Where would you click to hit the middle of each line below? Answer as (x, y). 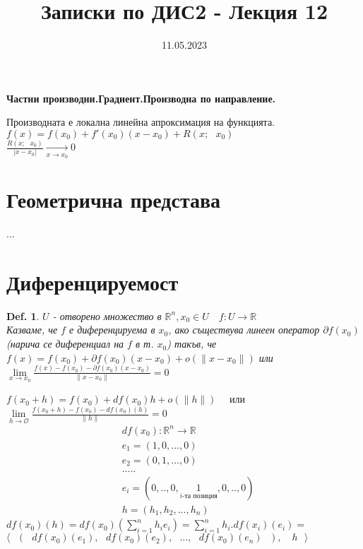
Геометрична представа (114, 200)
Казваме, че (32, 330)
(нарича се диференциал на (65, 344)
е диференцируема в (112, 330)
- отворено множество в (107, 315)
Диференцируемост (93, 282)
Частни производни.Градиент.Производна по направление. (141, 98)
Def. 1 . (23, 315)
